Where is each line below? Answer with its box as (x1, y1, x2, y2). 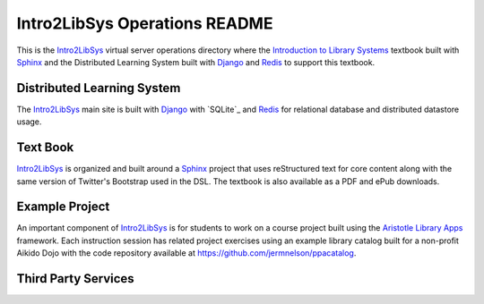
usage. (16, 116, 42, 127)
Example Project (16, 199, 110, 215)
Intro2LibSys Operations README (16, 13, 273, 33)
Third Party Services (16, 271, 134, 286)
